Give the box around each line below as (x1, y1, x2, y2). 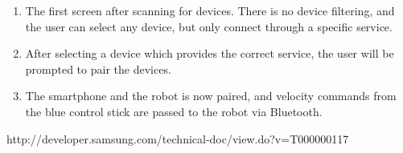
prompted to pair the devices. (25, 60, 171, 77)
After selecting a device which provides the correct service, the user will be (25, 45, 394, 62)
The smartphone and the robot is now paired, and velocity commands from (25, 87, 397, 104)
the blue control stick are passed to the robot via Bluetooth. (25, 103, 323, 119)
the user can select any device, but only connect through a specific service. (25, 18, 393, 34)
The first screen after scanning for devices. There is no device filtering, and (25, 2, 395, 18)
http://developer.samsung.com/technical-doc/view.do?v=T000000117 (6, 130, 349, 147)
